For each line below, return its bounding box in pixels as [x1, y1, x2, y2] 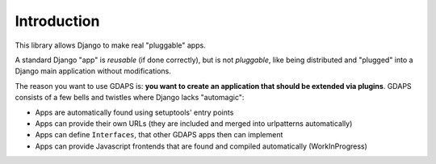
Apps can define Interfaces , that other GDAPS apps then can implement [35, 130, 283, 140]
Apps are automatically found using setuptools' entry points [35, 107, 234, 117]
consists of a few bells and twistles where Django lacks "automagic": [15, 93, 245, 103]
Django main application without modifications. [15, 66, 171, 76]
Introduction [15, 12, 100, 30]
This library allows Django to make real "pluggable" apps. [15, 40, 206, 50]
